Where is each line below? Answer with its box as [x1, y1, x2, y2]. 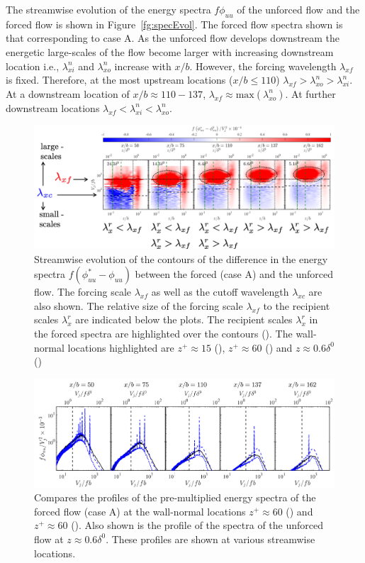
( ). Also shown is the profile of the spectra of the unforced [71, 518, 324, 533]
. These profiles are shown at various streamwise [106, 531, 315, 546]
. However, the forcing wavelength [189, 58, 337, 73]
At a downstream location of [6, 86, 130, 101]
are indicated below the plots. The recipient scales [75, 312, 293, 327]
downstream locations [6, 100, 100, 115]
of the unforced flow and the [237, 2, 360, 16]
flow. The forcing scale [34, 284, 131, 299]
